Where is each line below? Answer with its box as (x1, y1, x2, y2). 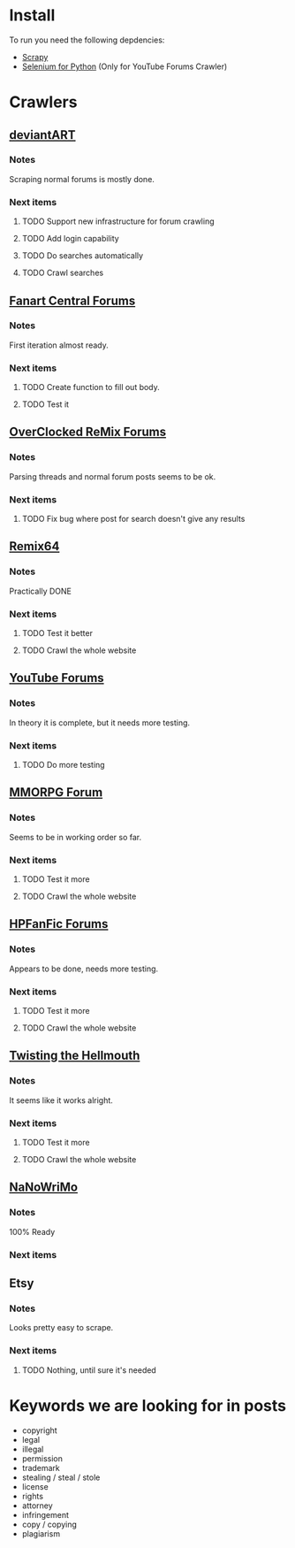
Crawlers (9, 92, 78, 112)
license (21, 1481, 49, 1491)
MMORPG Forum (9, 785, 103, 801)
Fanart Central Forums (9, 293, 136, 308)
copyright (21, 1425, 57, 1436)
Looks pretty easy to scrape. (9, 1322, 114, 1333)
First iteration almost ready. (9, 340, 109, 350)
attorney (21, 1500, 53, 1511)
